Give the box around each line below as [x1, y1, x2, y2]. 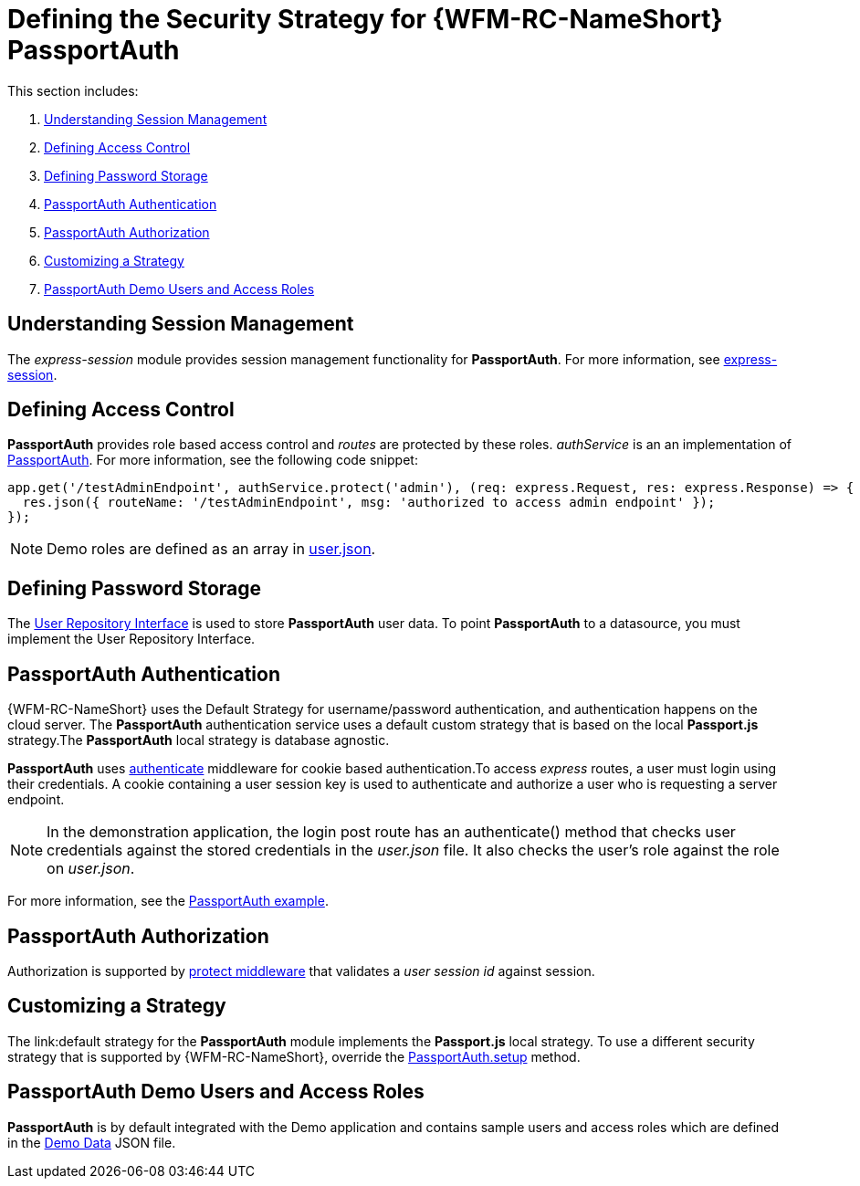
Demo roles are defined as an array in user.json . [47, 540, 376, 559]
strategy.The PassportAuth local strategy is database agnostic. [7, 732, 390, 749]
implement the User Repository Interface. [7, 631, 256, 647]
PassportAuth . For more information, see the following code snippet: [7, 452, 418, 468]
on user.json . [47, 859, 135, 878]
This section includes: [7, 82, 139, 99]
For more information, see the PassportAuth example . [7, 893, 329, 909]
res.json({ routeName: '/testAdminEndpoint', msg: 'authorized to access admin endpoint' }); [22, 495, 716, 510]
